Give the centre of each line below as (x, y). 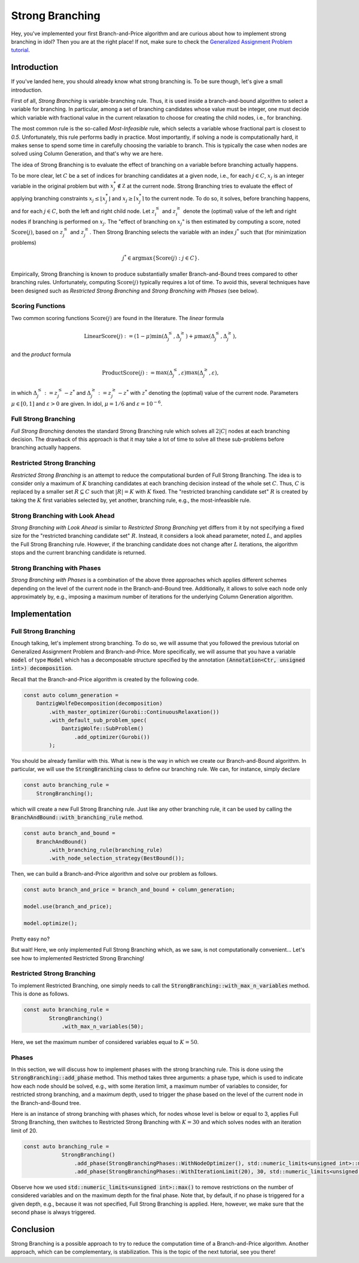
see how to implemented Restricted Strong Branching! (78, 958)
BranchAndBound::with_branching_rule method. (77, 817)
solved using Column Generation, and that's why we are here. (87, 154)
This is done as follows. (40, 994)
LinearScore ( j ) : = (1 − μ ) (118, 336)
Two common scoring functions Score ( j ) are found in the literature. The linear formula (118, 318)
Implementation (41, 614)
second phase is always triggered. (53, 1212)
